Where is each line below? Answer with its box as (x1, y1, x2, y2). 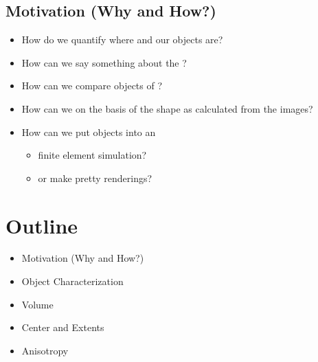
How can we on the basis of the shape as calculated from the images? (21, 101, 313, 115)
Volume (21, 297, 54, 311)
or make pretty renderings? (38, 170, 152, 185)
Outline (5, 211, 78, 239)
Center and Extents (21, 320, 104, 335)
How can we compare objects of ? (21, 78, 163, 93)
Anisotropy (21, 343, 69, 357)
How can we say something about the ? (21, 55, 187, 69)
